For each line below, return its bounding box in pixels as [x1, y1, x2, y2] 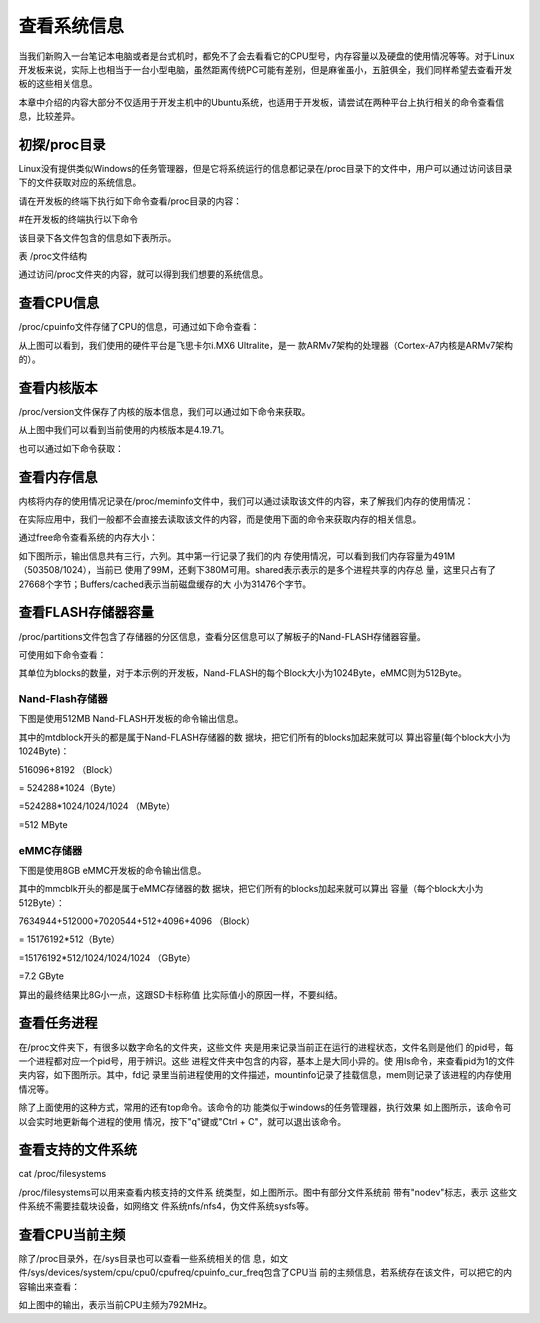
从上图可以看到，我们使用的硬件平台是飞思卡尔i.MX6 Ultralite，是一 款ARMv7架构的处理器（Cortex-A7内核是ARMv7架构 [18, 339, 514, 351]
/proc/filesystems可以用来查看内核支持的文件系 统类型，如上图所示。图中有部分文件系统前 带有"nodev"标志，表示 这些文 [18, 1186, 517, 1198]
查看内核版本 [18, 379, 98, 396]
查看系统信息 [18, 15, 125, 37]
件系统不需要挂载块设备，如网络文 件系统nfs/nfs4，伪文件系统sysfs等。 [18, 1200, 314, 1212]
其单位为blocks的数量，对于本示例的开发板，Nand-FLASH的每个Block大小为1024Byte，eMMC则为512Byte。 [18, 667, 467, 679]
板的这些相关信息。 [18, 78, 98, 90]
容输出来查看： [18, 1280, 80, 1292]
